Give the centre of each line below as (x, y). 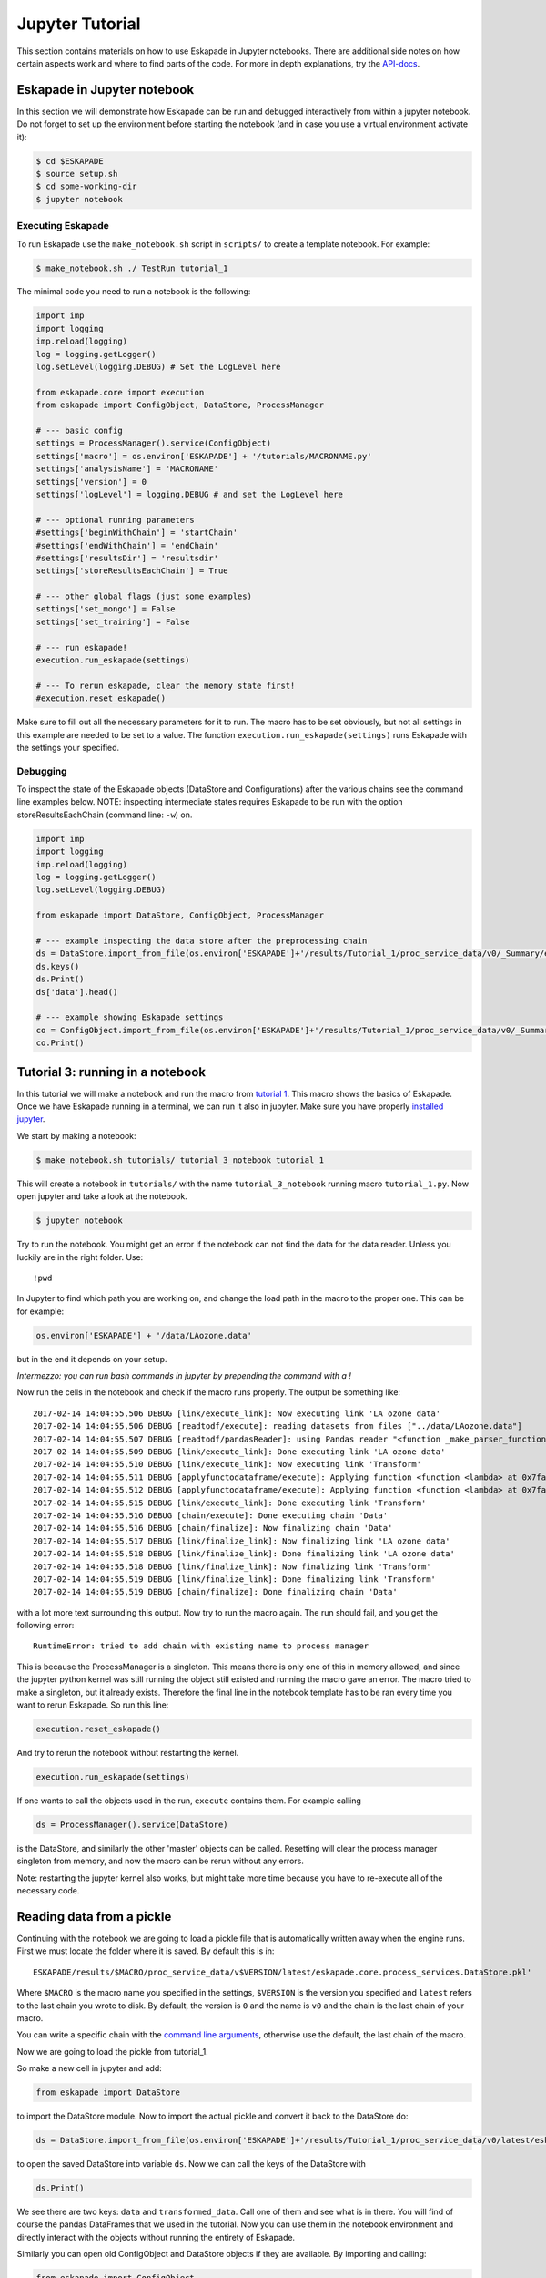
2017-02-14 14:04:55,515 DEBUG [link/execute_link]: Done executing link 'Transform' (230, 1503)
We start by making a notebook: (76, 1135)
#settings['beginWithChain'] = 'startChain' (137, 533)
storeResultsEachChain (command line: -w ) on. (105, 815)
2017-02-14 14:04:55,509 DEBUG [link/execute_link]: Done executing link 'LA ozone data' (239, 1452)
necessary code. (48, 1891)
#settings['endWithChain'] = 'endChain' (127, 545)
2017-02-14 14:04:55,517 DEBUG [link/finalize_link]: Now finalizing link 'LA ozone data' (242, 1541)
